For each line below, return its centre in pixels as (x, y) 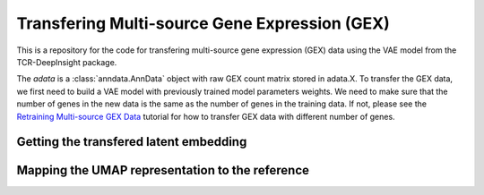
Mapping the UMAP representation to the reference (163, 170)
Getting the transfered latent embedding (132, 142)
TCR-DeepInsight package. (67, 62)
